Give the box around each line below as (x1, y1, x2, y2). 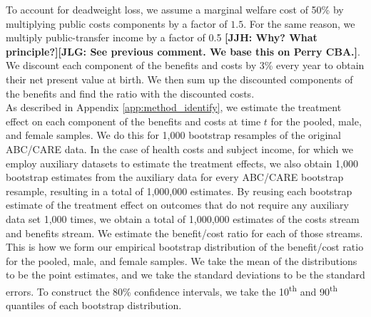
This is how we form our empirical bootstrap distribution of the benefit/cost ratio (6, 239, 364, 254)
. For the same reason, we (243, 16, 355, 31)
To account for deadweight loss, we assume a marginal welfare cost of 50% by (6, 2, 344, 16)
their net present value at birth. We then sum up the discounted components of (6, 71, 353, 86)
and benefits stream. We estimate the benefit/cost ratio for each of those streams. (6, 225, 363, 240)
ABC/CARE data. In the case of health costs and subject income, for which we (6, 141, 353, 156)
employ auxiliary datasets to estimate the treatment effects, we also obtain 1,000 (6, 155, 358, 170)
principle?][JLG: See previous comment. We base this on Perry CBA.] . (6, 43, 360, 58)
